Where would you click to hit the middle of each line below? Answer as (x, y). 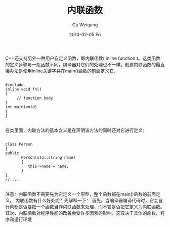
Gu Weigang (85, 25)
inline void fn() (24, 89)
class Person (19, 144)
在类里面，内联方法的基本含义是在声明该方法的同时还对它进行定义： (76, 130)
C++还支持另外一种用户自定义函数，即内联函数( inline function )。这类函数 (83, 58)
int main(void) (21, 107)
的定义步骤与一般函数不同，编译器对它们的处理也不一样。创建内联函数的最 (83, 64)
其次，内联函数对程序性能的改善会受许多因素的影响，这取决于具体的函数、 (83, 213)
